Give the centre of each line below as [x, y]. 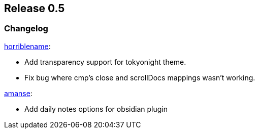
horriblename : [27, 46]
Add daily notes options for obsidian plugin [96, 109]
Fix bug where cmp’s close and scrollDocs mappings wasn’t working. [140, 77]
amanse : [18, 93]
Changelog [26, 29]
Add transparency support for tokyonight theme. [105, 62]
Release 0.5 [35, 8]
